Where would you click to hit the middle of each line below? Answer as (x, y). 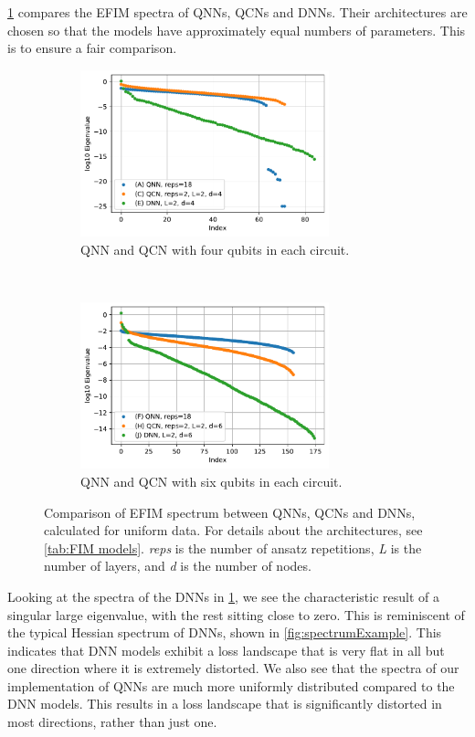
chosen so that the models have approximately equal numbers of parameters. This (237, 30)
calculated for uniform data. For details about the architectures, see (233, 530)
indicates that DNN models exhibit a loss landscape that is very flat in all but (226, 650)
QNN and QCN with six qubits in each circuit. (211, 481)
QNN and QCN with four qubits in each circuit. (215, 249)
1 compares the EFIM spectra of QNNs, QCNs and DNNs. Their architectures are (237, 12)
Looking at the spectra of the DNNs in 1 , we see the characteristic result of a (223, 596)
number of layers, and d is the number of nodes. (178, 566)
